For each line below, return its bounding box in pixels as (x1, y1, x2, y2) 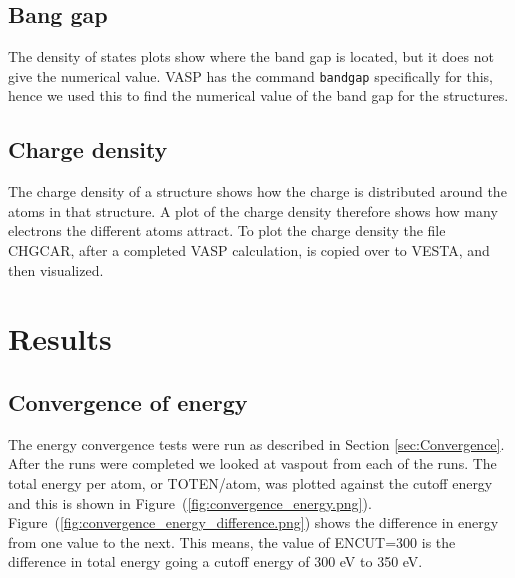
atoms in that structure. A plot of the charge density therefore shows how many (8, 200, 498, 221)
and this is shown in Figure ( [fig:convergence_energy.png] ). (8, 492, 372, 513)
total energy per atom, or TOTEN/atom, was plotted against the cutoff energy (8, 472, 493, 493)
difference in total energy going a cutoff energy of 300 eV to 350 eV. (8, 551, 423, 572)
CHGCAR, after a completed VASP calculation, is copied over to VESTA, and (8, 240, 490, 261)
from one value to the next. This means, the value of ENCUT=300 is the (8, 531, 456, 552)
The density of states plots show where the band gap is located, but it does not (8, 46, 494, 67)
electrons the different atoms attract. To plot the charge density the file (8, 220, 446, 241)
